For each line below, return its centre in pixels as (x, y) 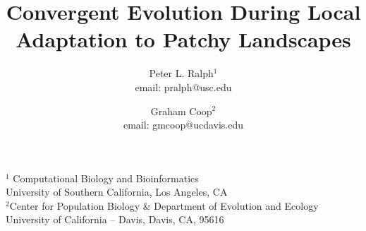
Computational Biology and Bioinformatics (106, 178)
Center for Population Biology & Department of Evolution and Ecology (164, 205)
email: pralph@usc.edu (183, 87)
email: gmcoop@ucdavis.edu (183, 125)
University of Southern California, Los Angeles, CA (117, 192)
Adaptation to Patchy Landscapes (183, 39)
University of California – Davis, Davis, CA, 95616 (115, 219)
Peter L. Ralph (181, 73)
